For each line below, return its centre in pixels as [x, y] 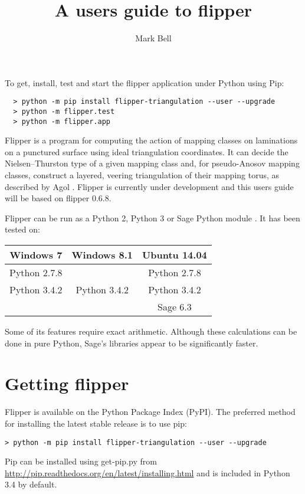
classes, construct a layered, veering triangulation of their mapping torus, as [142, 175]
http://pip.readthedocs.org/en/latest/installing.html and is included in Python [147, 472]
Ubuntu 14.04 [175, 255]
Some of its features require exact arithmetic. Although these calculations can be [151, 331]
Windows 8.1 [102, 255]
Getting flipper [67, 383]
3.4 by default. [31, 484]
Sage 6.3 [175, 307]
